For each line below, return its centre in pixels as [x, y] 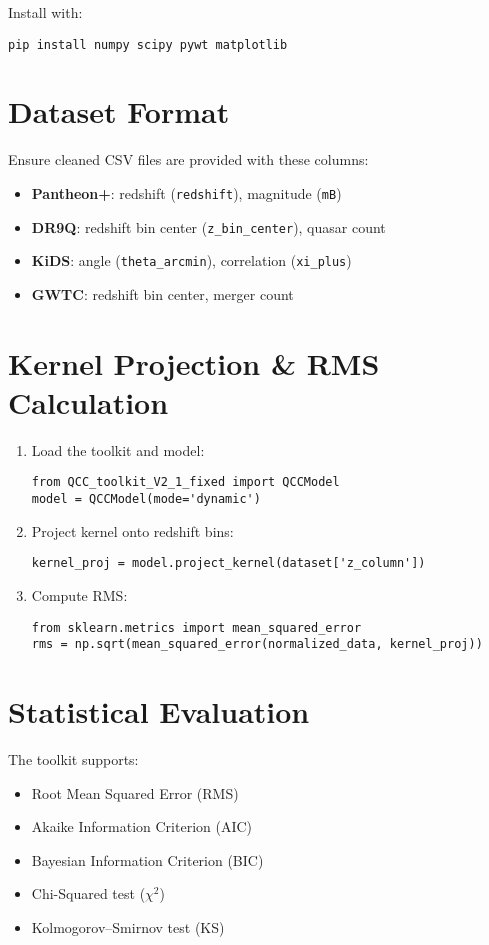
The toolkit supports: [73, 759]
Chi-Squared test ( [88, 893]
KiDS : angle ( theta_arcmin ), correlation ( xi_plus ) [191, 260]
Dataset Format [119, 111]
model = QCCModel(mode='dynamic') [146, 499]
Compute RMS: [79, 595]
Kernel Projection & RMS [194, 362]
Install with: [45, 12]
